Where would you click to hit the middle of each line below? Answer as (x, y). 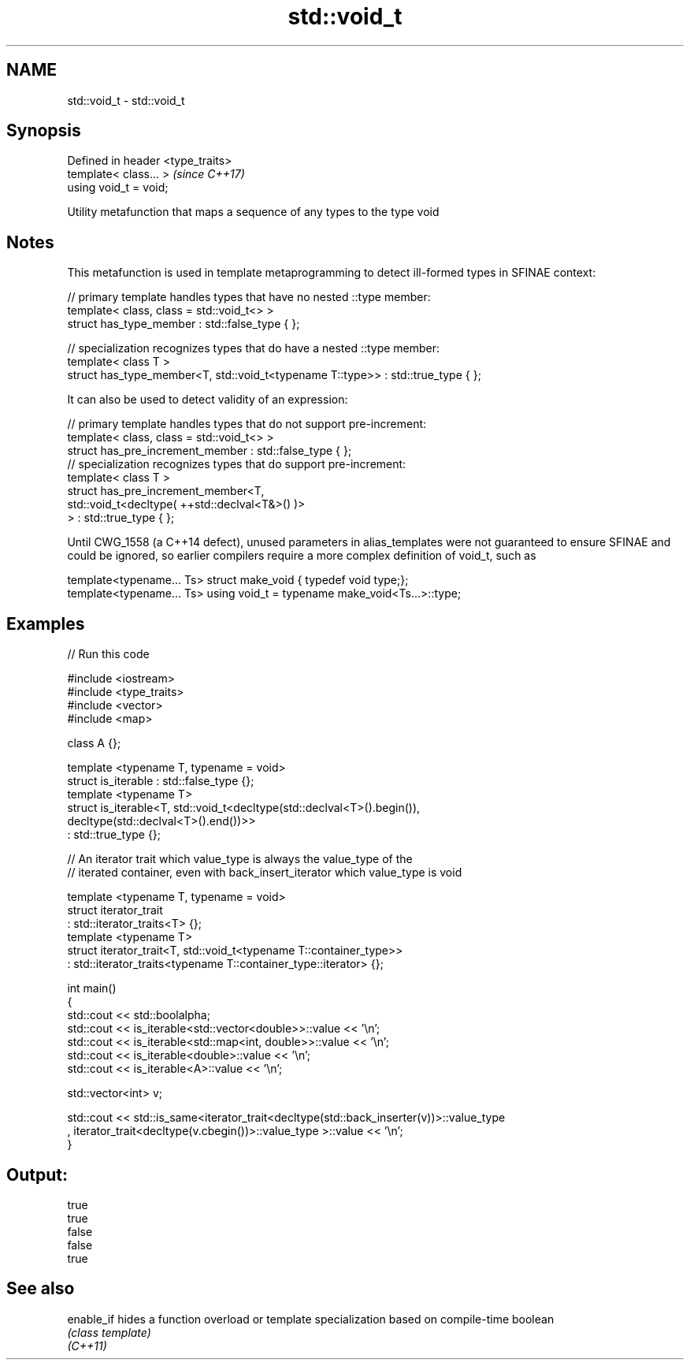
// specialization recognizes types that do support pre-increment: (237, 464)
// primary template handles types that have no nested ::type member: (249, 297)
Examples (46, 623)
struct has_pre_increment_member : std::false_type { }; (210, 451)
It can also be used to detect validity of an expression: (208, 400)
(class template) (109, 1332)
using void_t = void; (118, 188)
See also (41, 1289)
